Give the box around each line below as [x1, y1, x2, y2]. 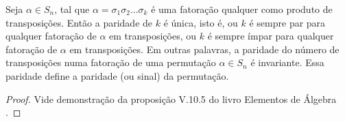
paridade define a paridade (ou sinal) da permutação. [5, 68, 229, 82]
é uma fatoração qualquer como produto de [151, 2, 333, 16]
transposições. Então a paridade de [5, 15, 153, 29]
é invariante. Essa [250, 55, 324, 70]
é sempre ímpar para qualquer [207, 29, 334, 43]
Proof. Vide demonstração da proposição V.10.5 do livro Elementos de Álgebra [5, 91, 337, 106]
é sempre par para [249, 15, 326, 29]
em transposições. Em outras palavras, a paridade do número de [69, 42, 340, 56]
